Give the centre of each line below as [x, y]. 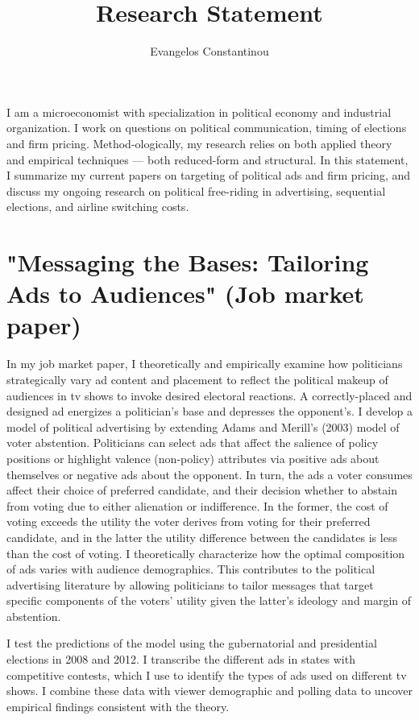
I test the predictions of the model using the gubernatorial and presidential [192, 643]
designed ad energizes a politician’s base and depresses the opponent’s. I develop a [209, 411]
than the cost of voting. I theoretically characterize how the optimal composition [206, 553]
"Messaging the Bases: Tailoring [188, 262]
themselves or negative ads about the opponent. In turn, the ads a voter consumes [209, 474]
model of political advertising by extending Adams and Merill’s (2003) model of [203, 426]
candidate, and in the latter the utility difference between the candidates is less [202, 537]
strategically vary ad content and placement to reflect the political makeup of [197, 379]
